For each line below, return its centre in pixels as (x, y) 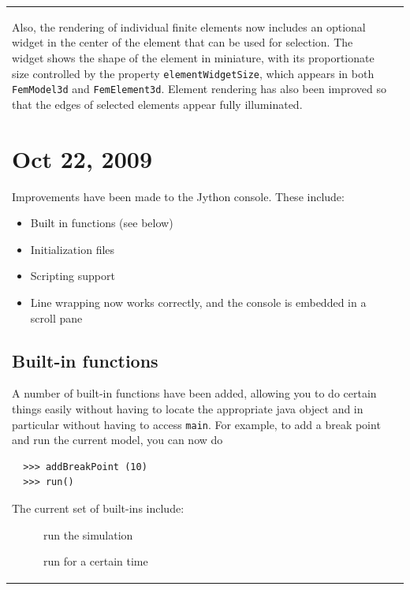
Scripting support (73, 276)
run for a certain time (96, 561)
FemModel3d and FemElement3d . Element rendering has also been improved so (199, 89)
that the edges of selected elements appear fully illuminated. (157, 104)
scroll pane (56, 317)
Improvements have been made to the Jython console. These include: (178, 196)
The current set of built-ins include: (98, 508)
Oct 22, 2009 (82, 158)
